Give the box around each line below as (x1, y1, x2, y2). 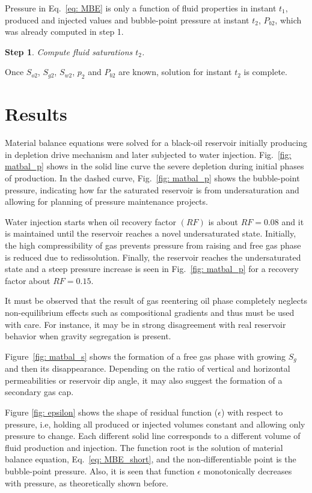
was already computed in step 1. (5, 25, 124, 38)
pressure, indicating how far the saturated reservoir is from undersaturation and (5, 183, 299, 196)
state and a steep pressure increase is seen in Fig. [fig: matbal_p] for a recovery (5, 262, 299, 275)
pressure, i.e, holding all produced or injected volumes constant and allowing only (5, 417, 305, 430)
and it (281, 215, 304, 228)
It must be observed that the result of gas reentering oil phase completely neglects (5, 294, 308, 307)
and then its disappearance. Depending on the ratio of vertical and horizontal (5, 362, 290, 375)
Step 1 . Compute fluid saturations (5, 45, 133, 58)
